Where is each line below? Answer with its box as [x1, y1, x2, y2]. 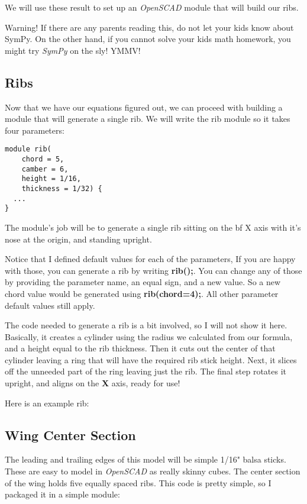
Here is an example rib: [5, 396, 89, 409]
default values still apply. [5, 299, 95, 311]
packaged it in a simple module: [5, 488, 120, 500]
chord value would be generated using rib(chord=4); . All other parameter [5, 287, 279, 299]
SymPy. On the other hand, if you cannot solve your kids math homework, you [5, 33, 291, 45]
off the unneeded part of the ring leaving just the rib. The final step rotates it [5, 365, 287, 377]
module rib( [5, 145, 51, 154]
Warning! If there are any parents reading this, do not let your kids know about [5, 21, 294, 33]
